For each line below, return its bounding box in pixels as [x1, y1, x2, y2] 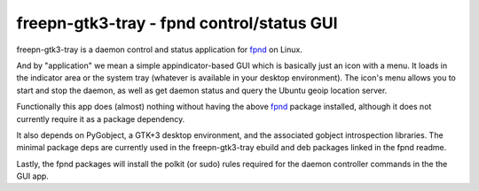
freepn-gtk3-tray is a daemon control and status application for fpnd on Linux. [16, 44, 303, 55]
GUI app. [16, 171, 49, 181]
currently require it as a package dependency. [16, 113, 185, 124]
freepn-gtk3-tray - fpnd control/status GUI [16, 13, 338, 33]
